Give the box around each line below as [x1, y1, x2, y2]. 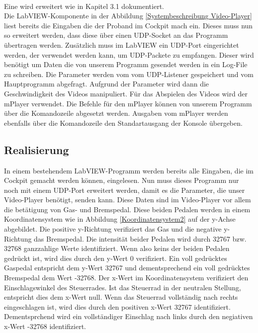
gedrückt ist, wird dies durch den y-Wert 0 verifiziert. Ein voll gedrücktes [4, 252, 227, 263]
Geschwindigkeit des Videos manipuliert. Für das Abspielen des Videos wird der [4, 88, 248, 98]
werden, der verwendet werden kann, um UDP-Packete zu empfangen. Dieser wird [4, 49, 254, 60]
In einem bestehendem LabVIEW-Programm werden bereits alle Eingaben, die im [4, 165, 254, 175]
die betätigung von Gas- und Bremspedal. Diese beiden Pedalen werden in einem [4, 204, 251, 214]
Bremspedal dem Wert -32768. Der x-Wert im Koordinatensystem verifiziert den [4, 272, 249, 283]
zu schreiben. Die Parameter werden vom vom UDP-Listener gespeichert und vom [4, 69, 254, 79]
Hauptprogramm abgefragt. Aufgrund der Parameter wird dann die [4, 79, 209, 89]
